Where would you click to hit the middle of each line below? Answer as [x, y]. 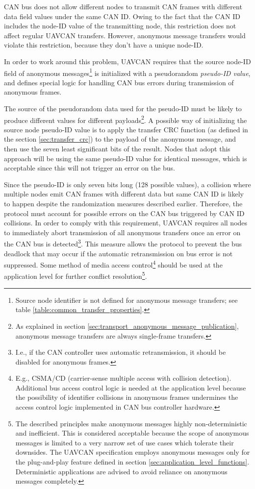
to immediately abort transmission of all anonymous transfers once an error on [122, 232]
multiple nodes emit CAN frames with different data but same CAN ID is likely [124, 194]
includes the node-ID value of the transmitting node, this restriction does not [120, 26]
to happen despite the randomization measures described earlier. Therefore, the [123, 203]
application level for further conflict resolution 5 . [76, 275]
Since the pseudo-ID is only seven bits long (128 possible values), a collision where [127, 184]
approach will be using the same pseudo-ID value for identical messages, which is [126, 158]
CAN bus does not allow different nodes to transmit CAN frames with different [123, 6]
